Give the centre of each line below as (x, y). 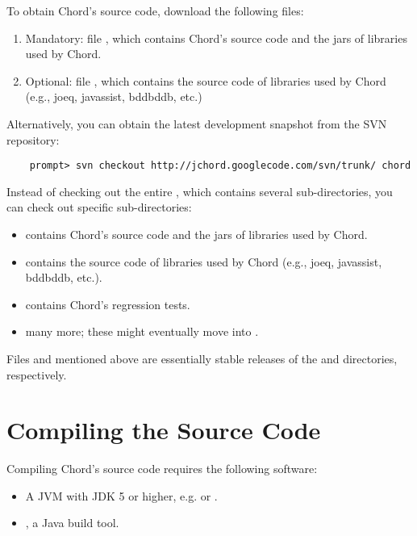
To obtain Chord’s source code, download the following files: (155, 10)
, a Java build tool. (72, 523)
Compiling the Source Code (164, 430)
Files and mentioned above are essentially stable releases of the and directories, (202, 358)
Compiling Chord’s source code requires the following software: (162, 469)
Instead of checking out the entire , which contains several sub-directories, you (200, 191)
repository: (33, 139)
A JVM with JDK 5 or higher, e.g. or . (121, 495)
